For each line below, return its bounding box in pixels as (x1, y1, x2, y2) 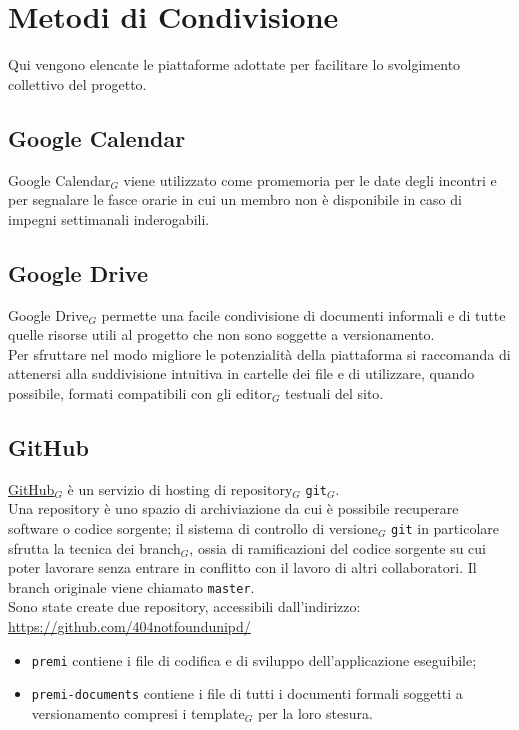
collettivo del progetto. (8, 73, 147, 94)
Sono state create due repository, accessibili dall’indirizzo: (8, 596, 361, 617)
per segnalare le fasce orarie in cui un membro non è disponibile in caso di (8, 189, 462, 210)
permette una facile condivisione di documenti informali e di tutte (101, 304, 506, 325)
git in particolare (391, 517, 499, 538)
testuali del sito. (285, 382, 384, 403)
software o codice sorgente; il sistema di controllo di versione (8, 517, 378, 538)
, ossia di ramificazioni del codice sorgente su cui (189, 537, 487, 558)
